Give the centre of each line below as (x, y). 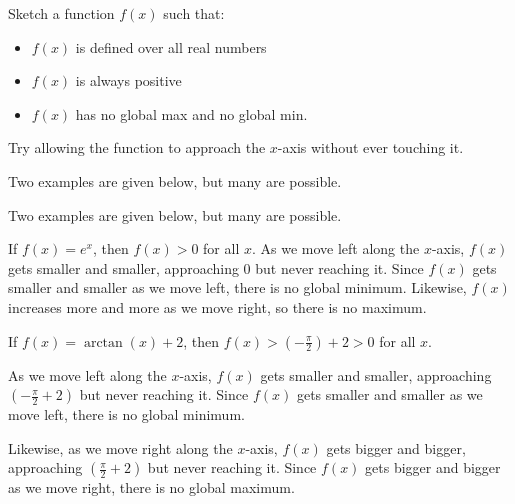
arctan (103, 342)
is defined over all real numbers (171, 46)
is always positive (128, 80)
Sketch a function (61, 13)
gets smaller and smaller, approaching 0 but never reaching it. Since (216, 267)
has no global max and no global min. (191, 113)
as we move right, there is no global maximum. (151, 487)
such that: (194, 13)
